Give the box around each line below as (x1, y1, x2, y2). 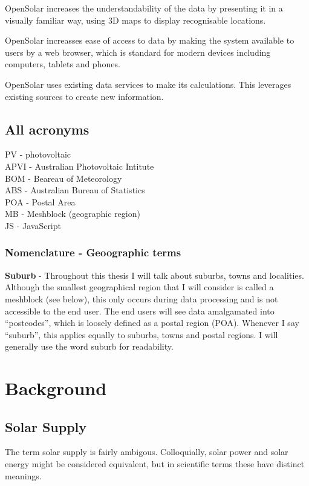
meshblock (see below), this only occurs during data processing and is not (5, 292, 278, 305)
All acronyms (5, 119, 89, 138)
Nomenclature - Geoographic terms (5, 245, 181, 260)
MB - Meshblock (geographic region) (5, 207, 140, 220)
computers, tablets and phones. (5, 58, 120, 70)
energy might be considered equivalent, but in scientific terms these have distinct (5, 458, 305, 470)
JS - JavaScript (5, 219, 61, 231)
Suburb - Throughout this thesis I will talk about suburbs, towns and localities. (5, 268, 304, 281)
